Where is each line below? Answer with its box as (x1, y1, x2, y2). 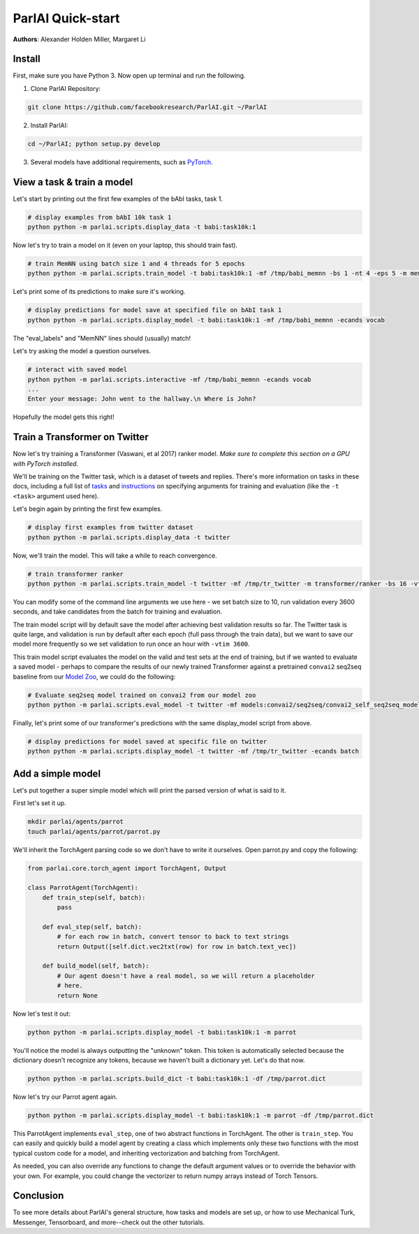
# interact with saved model (27, 366, 128, 374)
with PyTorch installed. (13, 459, 79, 468)
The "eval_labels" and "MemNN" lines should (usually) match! (13, 334, 191, 342)
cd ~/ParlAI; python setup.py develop (27, 140, 161, 148)
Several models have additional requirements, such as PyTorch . (30, 157, 213, 166)
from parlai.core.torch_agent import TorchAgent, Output (27, 864, 227, 872)
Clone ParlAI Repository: (30, 84, 101, 92)
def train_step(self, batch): (42, 893, 146, 902)
